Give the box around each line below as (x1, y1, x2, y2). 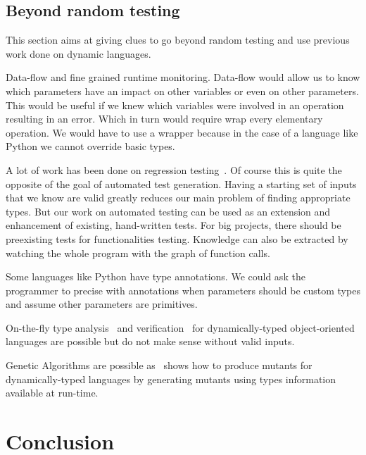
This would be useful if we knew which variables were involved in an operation (6, 97, 344, 112)
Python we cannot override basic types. (6, 139, 175, 154)
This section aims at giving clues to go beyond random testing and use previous (6, 32, 350, 47)
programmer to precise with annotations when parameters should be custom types (6, 282, 360, 297)
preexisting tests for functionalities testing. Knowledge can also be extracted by (6, 231, 348, 246)
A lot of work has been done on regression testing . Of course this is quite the (6, 162, 342, 177)
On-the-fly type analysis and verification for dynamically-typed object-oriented (6, 320, 355, 335)
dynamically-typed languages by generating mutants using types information (6, 371, 336, 386)
